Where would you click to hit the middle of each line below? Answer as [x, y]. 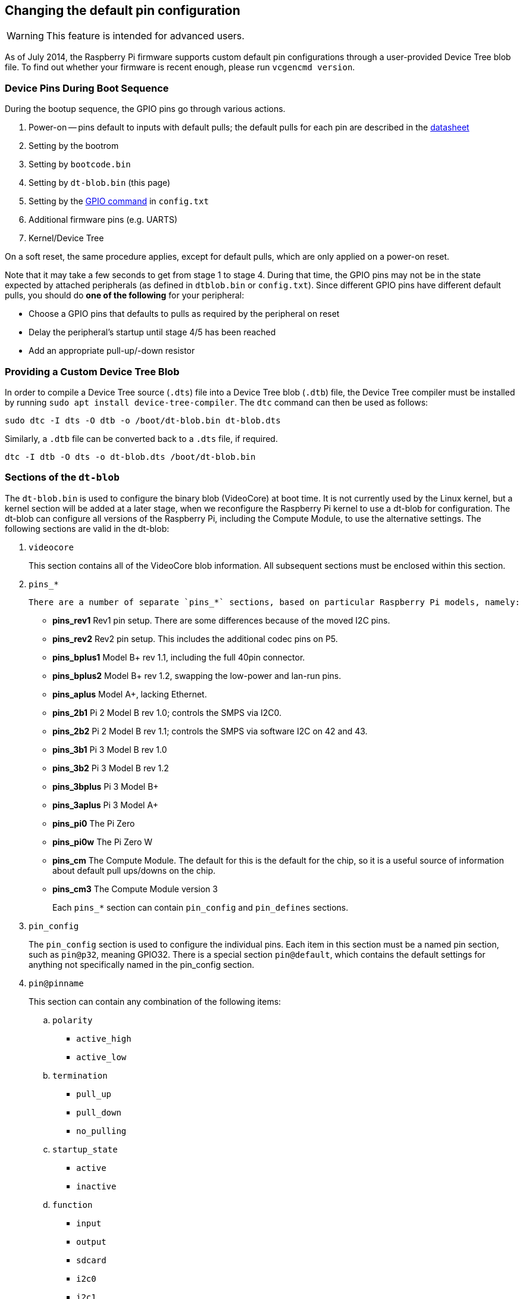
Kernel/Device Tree [66, 238]
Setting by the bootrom [74, 146]
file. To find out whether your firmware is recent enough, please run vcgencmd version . [180, 67]
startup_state [85, 1149]
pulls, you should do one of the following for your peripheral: [125, 295]
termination [80, 1075]
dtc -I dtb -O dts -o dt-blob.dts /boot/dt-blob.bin [130, 457]
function [73, 1205]
